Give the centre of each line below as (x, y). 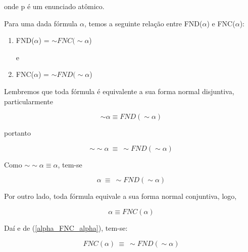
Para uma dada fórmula (41, 23)
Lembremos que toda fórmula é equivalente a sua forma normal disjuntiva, (119, 91)
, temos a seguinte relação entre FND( (143, 23)
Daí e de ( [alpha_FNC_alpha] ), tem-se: (66, 227)
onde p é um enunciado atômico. (54, 6)
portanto (17, 133)
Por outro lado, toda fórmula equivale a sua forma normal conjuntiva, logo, (120, 196)
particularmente (29, 101)
